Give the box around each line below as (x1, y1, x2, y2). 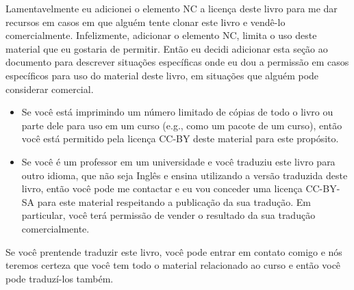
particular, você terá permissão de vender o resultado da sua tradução (21, 208, 316, 222)
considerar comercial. (5, 81, 94, 96)
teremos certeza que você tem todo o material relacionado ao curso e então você (5, 258, 341, 272)
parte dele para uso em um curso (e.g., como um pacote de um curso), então (21, 118, 342, 132)
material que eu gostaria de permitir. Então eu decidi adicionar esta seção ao (5, 41, 328, 55)
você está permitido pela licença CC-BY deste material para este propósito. (21, 131, 339, 146)
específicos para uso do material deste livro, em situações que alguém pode (5, 68, 319, 82)
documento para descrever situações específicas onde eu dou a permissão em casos (5, 55, 349, 69)
